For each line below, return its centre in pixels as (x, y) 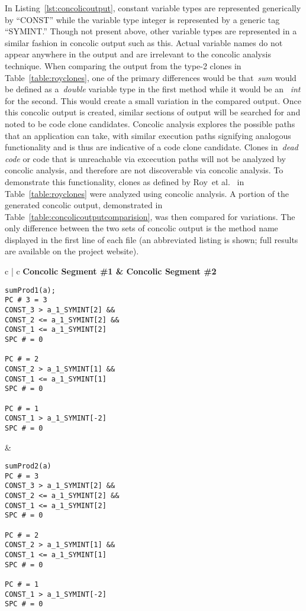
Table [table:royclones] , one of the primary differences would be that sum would (151, 77)
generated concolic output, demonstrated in (84, 205)
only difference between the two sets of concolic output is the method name (141, 228)
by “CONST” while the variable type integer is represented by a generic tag (142, 19)
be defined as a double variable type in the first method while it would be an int (153, 89)
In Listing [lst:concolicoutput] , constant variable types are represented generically (153, 8)
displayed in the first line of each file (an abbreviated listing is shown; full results (152, 239)
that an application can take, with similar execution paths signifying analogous (148, 135)
